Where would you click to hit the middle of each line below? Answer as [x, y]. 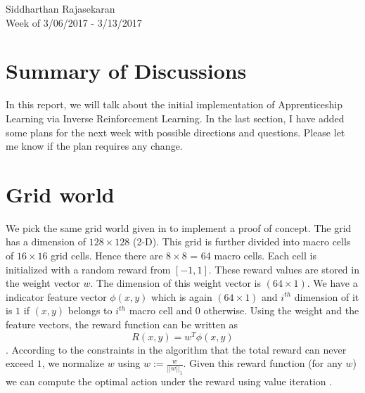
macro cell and [161, 310]
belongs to [90, 310]
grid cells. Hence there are [107, 255]
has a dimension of [46, 241]
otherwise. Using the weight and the [281, 310]
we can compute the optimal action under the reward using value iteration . [169, 381]
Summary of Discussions [126, 71]
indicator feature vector [56, 296]
